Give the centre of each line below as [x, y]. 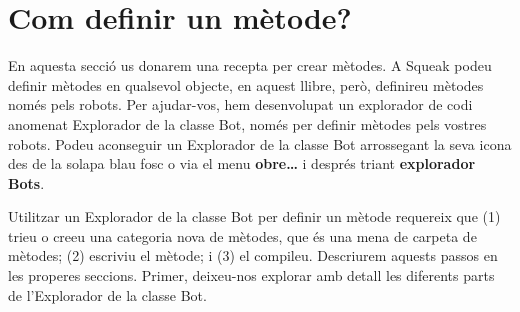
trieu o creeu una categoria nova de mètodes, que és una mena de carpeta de [242, 235]
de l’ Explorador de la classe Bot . [107, 294]
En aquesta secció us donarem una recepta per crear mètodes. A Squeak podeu [250, 65]
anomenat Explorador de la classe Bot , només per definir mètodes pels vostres [247, 123]
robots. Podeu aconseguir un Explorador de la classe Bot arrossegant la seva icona [260, 143]
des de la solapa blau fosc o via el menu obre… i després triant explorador [242, 163]
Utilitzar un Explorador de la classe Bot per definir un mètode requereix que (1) [254, 216]
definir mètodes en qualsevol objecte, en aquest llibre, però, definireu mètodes [246, 84]
